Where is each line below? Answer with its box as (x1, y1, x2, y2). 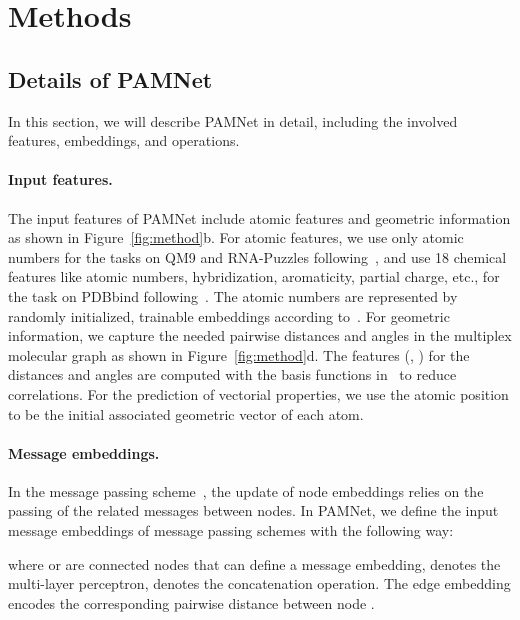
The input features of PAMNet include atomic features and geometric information (8, 207, 511, 228)
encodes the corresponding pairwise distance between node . (8, 592, 375, 613)
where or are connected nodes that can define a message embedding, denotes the (8, 553, 501, 574)
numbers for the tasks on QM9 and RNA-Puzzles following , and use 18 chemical (8, 246, 507, 267)
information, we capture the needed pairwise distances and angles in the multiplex (8, 325, 512, 346)
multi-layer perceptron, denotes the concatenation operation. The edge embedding (8, 573, 511, 594)
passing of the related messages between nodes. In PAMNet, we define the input (8, 500, 499, 521)
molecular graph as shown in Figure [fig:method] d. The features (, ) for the (8, 344, 470, 365)
